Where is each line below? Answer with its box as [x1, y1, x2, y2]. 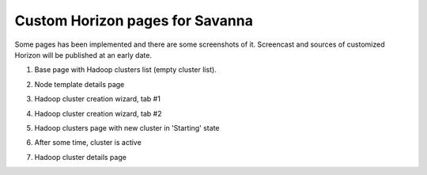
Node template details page [34, 79, 125, 89]
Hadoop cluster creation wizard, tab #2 [34, 108, 162, 118]
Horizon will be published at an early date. [14, 50, 152, 59]
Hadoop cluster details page [34, 152, 127, 162]
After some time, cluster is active [34, 138, 142, 147]
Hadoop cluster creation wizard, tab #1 [34, 94, 161, 104]
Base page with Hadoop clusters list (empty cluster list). [34, 65, 217, 74]
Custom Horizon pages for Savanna [14, 12, 253, 29]
